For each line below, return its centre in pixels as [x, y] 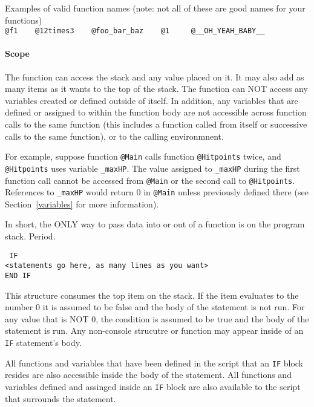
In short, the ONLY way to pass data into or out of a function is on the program [155, 224]
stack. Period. [30, 236]
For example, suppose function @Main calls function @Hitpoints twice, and [143, 156]
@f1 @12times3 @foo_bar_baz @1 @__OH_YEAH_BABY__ [135, 31]
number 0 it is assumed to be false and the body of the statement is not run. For [155, 307]
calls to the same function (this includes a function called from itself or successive [156, 124]
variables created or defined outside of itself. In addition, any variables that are [152, 100]
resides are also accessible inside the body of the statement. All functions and [148, 375]
